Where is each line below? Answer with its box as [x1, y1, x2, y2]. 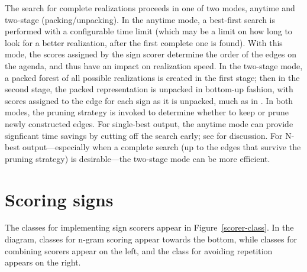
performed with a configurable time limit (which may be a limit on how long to [5, 25, 292, 37]
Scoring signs [5, 187, 114, 211]
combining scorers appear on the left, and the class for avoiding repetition [5, 244, 273, 257]
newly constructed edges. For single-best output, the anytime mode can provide [5, 117, 293, 129]
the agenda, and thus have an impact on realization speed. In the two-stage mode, [5, 59, 303, 72]
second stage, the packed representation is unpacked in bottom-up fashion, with [5, 83, 293, 95]
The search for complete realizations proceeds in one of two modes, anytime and [5, 2, 295, 14]
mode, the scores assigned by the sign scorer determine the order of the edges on [5, 48, 297, 60]
